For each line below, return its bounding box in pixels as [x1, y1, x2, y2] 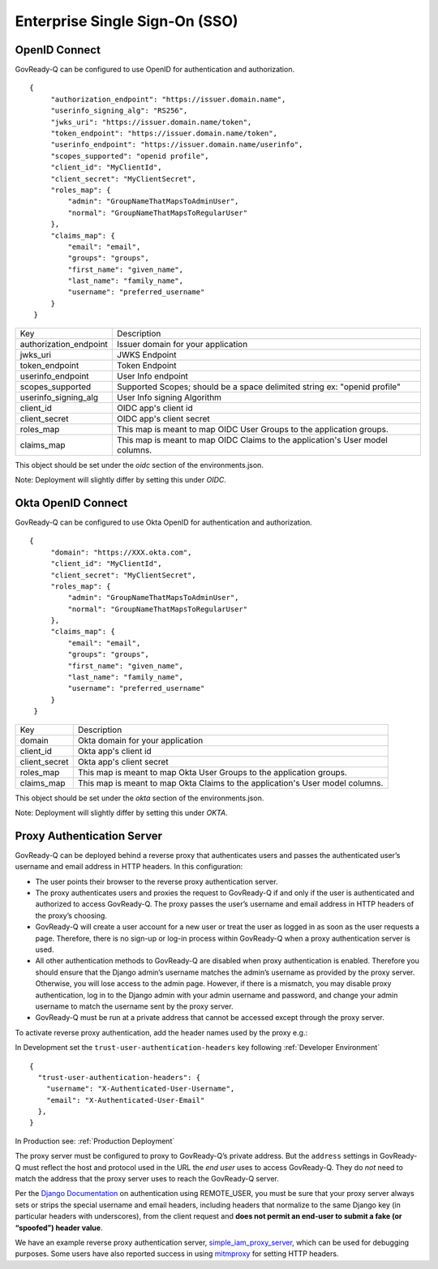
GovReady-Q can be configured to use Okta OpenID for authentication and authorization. [15, 517, 312, 527]
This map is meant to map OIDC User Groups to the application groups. [116, 423, 389, 435]
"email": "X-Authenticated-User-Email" [45, 1095, 205, 1104]
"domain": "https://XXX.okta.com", [50, 547, 192, 557]
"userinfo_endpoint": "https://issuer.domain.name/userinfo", [50, 140, 303, 149]
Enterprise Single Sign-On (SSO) [15, 12, 238, 30]
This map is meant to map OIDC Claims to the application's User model [116, 434, 389, 445]
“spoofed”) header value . [15, 1223, 103, 1233]
